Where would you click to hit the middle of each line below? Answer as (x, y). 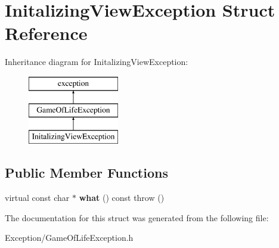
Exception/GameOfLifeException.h (69, 238)
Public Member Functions (86, 173)
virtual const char (37, 198)
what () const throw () (122, 198)
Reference (46, 33)
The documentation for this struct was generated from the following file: (137, 217)
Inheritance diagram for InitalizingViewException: (97, 62)
